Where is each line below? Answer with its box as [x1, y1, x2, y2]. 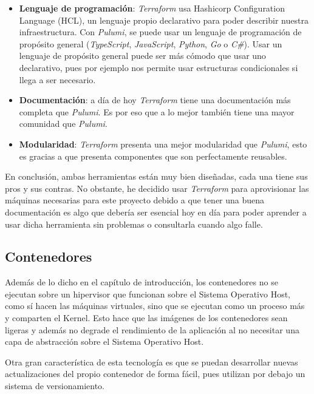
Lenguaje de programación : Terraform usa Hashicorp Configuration [19, 2, 285, 14]
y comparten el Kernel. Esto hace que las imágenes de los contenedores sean [5, 311, 288, 324]
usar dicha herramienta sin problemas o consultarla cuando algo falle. [5, 217, 263, 230]
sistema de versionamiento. [5, 379, 104, 392]
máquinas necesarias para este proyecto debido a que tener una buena [5, 194, 265, 206]
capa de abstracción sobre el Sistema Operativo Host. [5, 335, 204, 348]
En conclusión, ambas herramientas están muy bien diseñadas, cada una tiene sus [5, 170, 308, 183]
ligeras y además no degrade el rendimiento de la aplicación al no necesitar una [5, 323, 299, 336]
